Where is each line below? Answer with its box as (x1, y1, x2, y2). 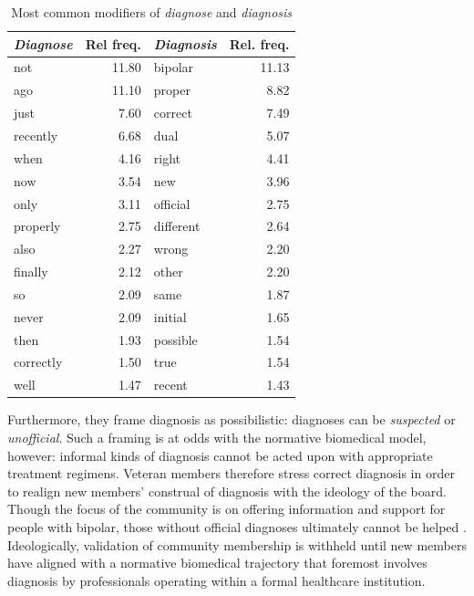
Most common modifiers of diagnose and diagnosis (11, 3, 293, 21)
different (153, 216, 201, 235)
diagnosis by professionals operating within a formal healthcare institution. (7, 570, 426, 590)
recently (14, 125, 58, 144)
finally (14, 262, 48, 281)
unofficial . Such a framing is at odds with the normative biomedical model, (7, 427, 427, 446)
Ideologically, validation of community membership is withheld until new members (7, 535, 467, 554)
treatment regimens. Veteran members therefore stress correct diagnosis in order (7, 464, 455, 483)
